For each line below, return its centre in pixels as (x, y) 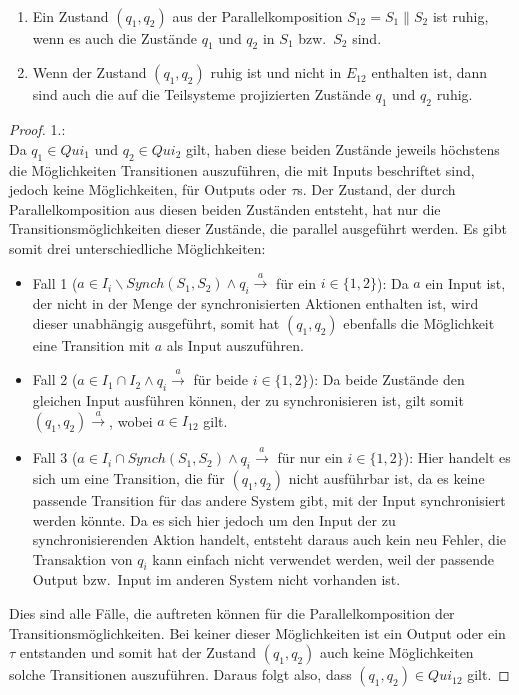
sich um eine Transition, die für (128, 477)
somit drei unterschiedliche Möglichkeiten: (137, 247)
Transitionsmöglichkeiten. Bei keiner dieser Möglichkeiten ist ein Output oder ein (257, 632)
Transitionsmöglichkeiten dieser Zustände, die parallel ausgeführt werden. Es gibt (258, 228)
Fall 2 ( (55, 379)
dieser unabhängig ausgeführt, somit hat (156, 322)
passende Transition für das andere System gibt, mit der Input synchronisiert (269, 499)
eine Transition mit (91, 344)
